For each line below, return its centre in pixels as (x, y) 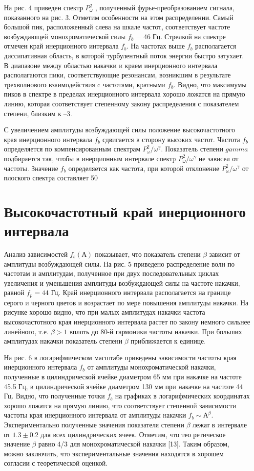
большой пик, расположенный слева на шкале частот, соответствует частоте (117, 27)
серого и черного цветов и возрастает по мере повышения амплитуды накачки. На (126, 302)
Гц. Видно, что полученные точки (54, 396)
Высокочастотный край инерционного (125, 211)
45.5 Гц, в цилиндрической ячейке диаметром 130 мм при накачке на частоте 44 (124, 386)
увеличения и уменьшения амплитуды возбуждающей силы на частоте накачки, (122, 283)
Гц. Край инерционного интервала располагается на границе (141, 292)
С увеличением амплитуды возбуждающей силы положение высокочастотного (119, 130)
